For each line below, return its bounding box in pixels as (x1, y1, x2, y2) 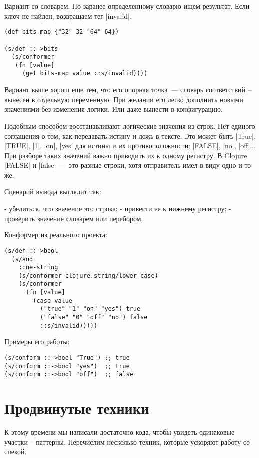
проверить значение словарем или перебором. (4, 213, 143, 223)
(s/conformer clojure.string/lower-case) (18, 272, 158, 279)
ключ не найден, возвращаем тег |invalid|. (4, 10, 132, 21)
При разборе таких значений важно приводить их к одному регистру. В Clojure (4, 150, 247, 160)
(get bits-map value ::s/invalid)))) (22, 70, 148, 77)
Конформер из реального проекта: (4, 229, 107, 240)
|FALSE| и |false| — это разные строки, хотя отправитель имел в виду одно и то (4, 160, 251, 170)
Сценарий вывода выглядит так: (4, 186, 101, 197)
